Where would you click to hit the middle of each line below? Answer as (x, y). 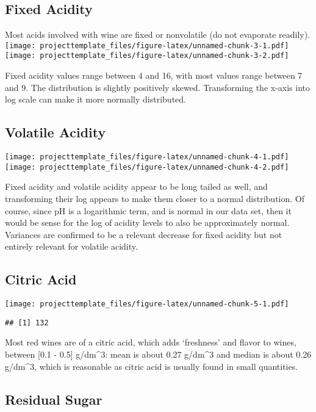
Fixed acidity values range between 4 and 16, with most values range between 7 (154, 75)
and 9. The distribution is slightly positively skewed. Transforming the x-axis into (158, 87)
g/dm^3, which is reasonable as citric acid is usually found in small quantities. (152, 366)
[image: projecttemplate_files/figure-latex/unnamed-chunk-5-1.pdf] (147, 304)
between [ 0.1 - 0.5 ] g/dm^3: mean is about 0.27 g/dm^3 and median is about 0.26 (158, 354)
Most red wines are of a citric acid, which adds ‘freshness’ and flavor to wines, (151, 342)
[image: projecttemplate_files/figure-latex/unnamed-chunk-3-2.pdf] (147, 56)
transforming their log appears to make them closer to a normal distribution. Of (155, 198)
